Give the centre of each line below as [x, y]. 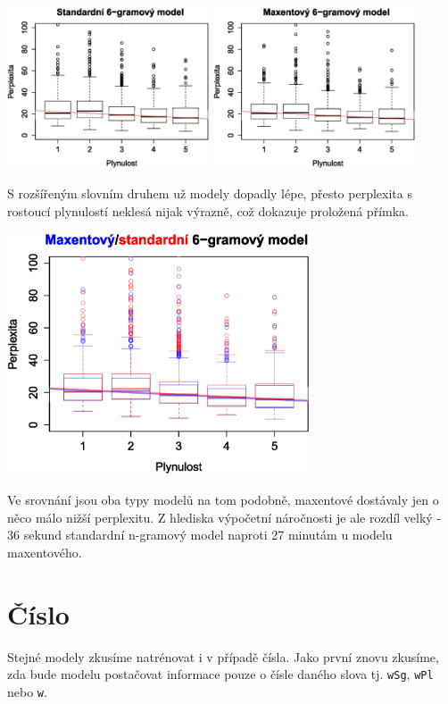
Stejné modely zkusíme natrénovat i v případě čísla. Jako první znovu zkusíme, [223, 656]
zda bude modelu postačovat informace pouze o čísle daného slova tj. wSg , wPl [220, 674]
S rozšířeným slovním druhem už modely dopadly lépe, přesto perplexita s [210, 193]
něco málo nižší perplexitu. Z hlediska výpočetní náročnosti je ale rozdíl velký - [224, 517]
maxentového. [45, 552]
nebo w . [27, 691]
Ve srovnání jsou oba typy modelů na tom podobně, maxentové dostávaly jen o [223, 500]
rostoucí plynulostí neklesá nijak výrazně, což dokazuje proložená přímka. [208, 210]
